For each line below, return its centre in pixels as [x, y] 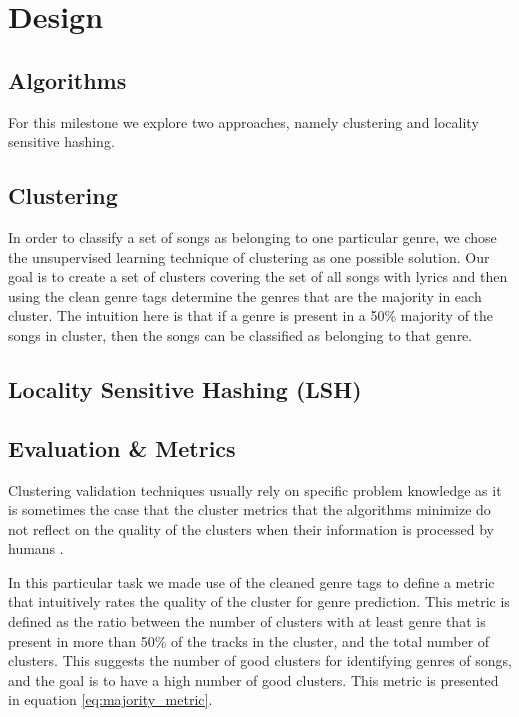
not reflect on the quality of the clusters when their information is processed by [251, 528]
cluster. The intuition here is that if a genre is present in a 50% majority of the [251, 315]
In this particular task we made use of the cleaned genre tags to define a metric [251, 581]
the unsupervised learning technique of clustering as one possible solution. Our [249, 256]
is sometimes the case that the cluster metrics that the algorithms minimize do [249, 509]
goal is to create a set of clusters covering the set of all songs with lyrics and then [258, 276]
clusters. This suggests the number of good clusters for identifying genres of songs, [260, 660]
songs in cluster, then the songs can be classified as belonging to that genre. [240, 334]
